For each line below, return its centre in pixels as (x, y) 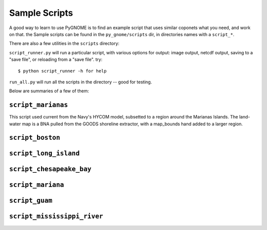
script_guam (31, 201)
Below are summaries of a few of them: (49, 91)
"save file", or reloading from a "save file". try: (56, 60)
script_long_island (44, 153)
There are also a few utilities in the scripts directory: (64, 43)
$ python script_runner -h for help (62, 71)
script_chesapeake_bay (50, 169)
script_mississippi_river (56, 216)
